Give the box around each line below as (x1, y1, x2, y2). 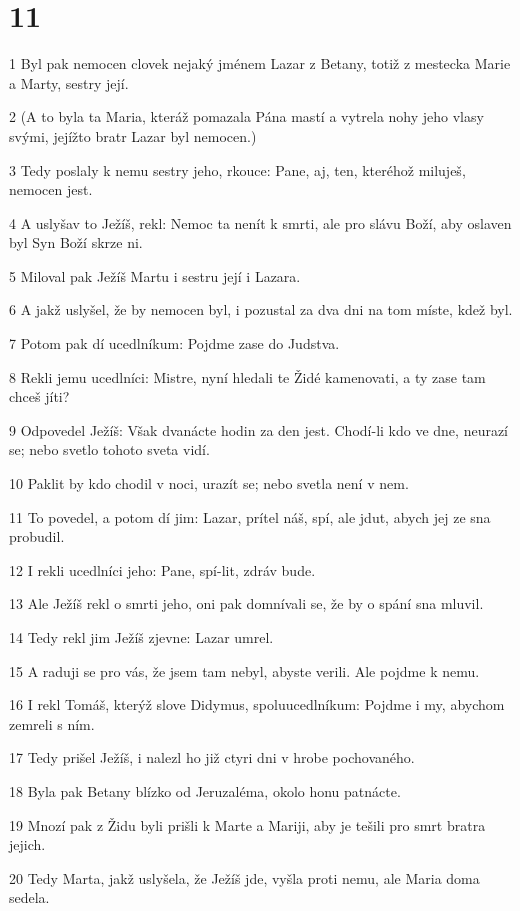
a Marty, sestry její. (9, 72, 129, 93)
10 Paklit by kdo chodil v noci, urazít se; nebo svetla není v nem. (9, 473, 409, 494)
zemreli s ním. (9, 713, 95, 734)
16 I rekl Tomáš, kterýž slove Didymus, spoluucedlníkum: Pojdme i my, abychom (9, 694, 505, 715)
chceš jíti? (9, 386, 70, 407)
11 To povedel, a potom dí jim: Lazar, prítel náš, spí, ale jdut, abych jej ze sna (9, 506, 491, 527)
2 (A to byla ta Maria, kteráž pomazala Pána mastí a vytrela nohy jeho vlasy (9, 106, 484, 127)
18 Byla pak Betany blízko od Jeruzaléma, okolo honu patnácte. (9, 780, 401, 801)
